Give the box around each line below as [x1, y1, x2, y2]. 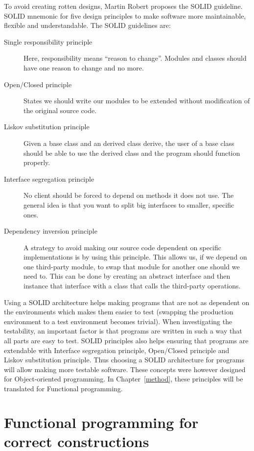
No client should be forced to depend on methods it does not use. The [23, 190, 234, 200]
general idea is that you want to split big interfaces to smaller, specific [23, 199, 234, 210]
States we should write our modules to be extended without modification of [23, 95, 250, 106]
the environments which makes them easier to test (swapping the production [4, 307, 233, 317]
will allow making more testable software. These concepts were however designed [4, 364, 246, 374]
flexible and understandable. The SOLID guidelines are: [4, 20, 171, 30]
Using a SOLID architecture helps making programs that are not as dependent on [4, 297, 250, 307]
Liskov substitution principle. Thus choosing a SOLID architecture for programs [4, 355, 244, 365]
